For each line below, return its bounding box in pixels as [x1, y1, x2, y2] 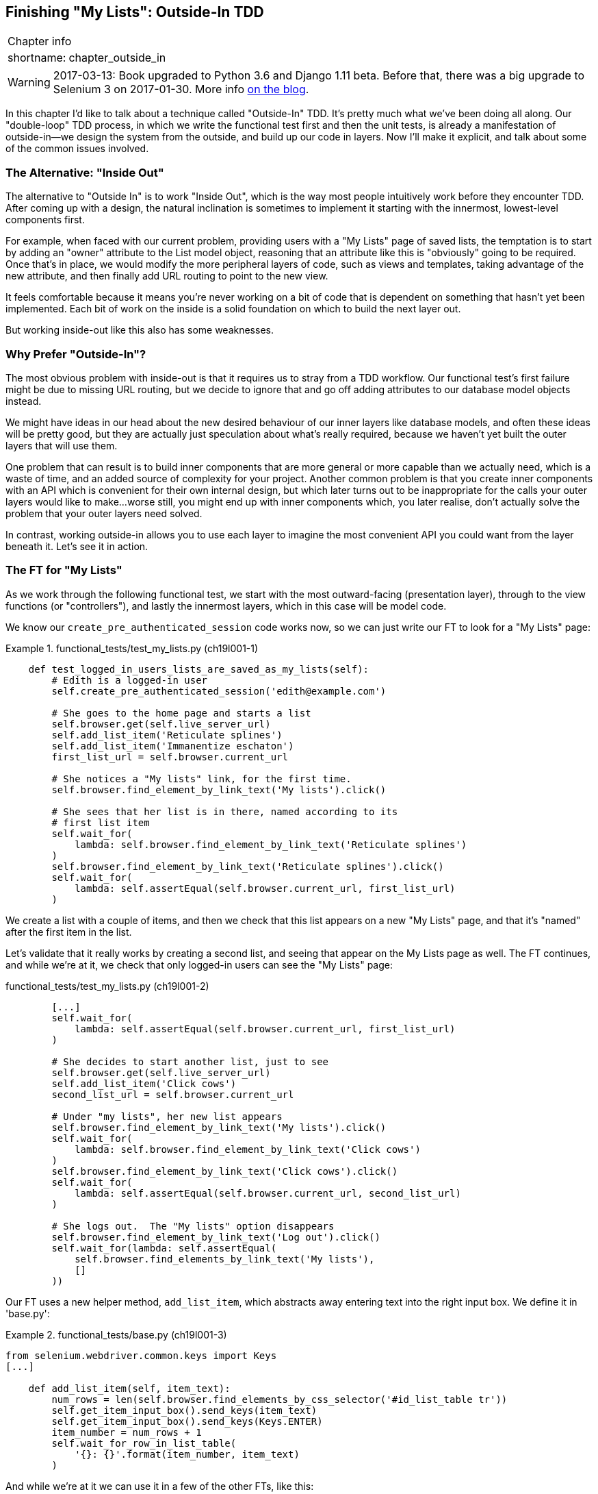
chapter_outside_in [68, 51, 166, 65]
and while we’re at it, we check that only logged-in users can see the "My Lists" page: [5, 958, 393, 971]
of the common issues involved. [5, 142, 149, 155]
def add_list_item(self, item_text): [28, 1382, 231, 1394]
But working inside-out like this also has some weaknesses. [5, 324, 274, 336]
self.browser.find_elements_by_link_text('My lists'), [75, 1253, 375, 1265]
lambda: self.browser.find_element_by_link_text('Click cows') [75, 1143, 421, 1155]
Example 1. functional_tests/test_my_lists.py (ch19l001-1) [5, 642, 259, 654]
